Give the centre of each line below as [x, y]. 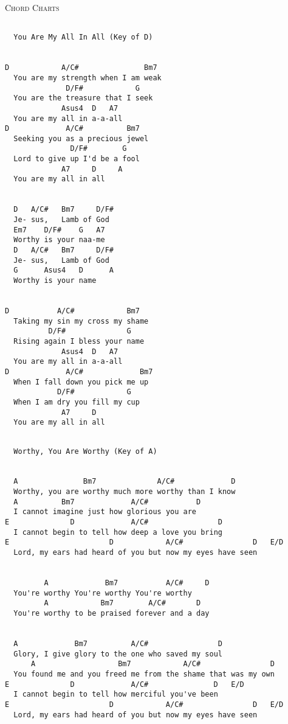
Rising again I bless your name [79, 341]
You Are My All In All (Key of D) [83, 37]
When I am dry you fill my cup [77, 402]
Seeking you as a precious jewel [81, 138]
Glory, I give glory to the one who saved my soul [118, 654]
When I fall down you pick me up [81, 382]
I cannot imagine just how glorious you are [105, 512]
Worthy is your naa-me [59, 240]
